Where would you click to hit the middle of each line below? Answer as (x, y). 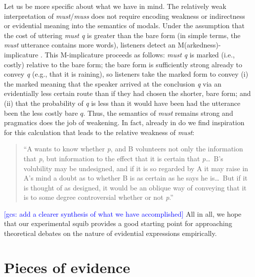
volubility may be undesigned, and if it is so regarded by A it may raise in (136, 168)
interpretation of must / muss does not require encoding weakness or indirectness (125, 16)
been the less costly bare (41, 113)
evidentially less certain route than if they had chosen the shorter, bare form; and (127, 93)
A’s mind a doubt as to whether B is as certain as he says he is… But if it (135, 178)
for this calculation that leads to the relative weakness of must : (99, 132)
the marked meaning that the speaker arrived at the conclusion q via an (113, 83)
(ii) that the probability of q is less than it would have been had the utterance (122, 103)
